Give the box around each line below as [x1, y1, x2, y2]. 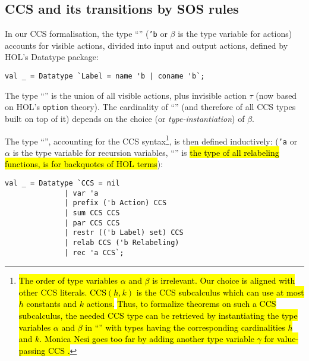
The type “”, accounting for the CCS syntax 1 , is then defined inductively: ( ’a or [5, 133, 298, 147]
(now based [256, 89, 297, 101]
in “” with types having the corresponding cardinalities [85, 321, 285, 333]
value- [276, 332, 299, 345]
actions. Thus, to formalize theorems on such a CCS [86, 297, 276, 310]
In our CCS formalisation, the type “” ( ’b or [5, 27, 168, 40]
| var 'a [64, 189, 99, 197]
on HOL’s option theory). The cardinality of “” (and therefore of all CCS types [5, 101, 296, 113]
